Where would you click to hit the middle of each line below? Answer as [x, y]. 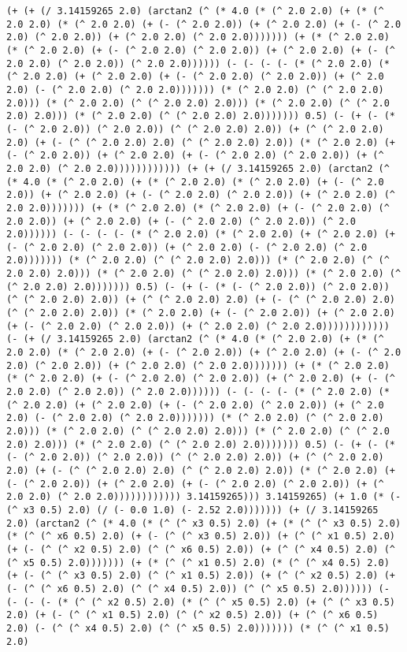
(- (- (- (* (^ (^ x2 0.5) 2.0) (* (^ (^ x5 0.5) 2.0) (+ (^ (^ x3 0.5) [201, 602]
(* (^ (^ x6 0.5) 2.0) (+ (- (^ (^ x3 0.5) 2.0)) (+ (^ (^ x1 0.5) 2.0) [201, 537]
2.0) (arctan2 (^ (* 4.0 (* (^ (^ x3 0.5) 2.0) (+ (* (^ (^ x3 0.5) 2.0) [204, 523]
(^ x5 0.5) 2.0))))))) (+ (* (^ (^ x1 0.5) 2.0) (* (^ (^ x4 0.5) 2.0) [198, 563]
